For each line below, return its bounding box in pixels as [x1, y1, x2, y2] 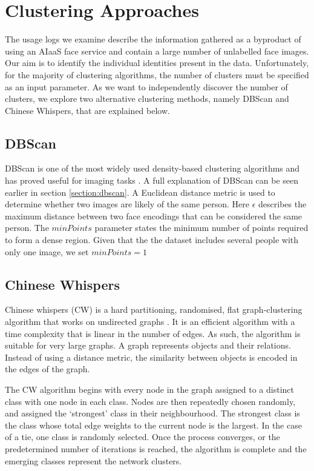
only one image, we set [5, 245, 89, 258]
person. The [5, 221, 49, 234]
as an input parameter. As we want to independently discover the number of [5, 80, 288, 93]
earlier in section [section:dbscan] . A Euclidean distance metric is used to [5, 185, 275, 198]
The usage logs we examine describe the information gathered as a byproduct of [5, 33, 301, 45]
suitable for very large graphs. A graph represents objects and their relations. [5, 339, 291, 352]
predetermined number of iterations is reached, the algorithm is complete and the [5, 442, 307, 455]
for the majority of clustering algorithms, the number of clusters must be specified [5, 68, 309, 81]
